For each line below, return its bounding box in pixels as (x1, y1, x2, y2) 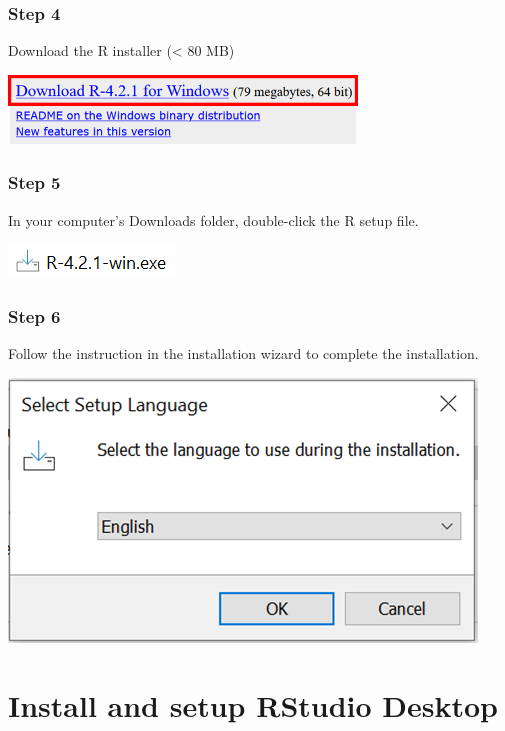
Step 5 (8, 170, 61, 195)
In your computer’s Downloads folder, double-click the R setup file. (8, 209, 419, 230)
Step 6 (8, 303, 61, 328)
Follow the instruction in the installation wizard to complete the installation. (8, 343, 479, 364)
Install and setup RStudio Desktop (8, 685, 499, 726)
